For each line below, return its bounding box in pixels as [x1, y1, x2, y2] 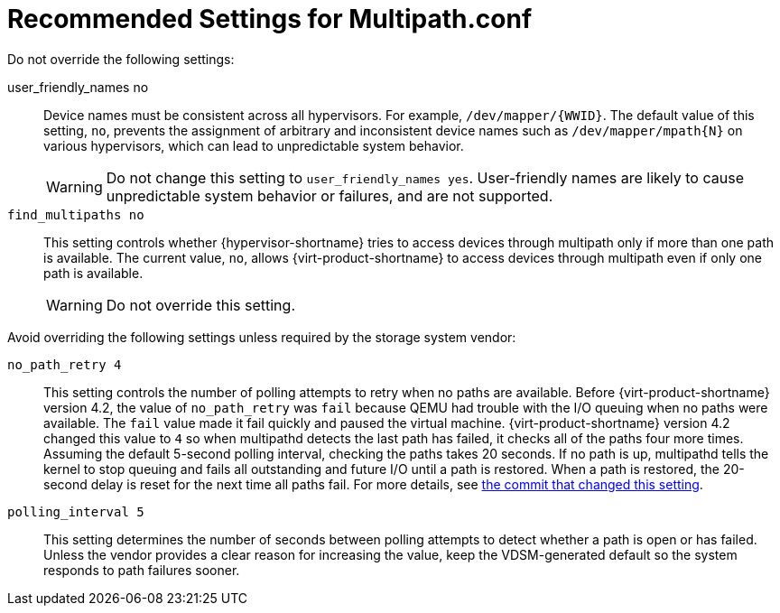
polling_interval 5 [7, 504, 144, 519]
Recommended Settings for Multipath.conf [7, 4, 533, 34]
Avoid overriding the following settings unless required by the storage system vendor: [7, 329, 516, 345]
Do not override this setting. [106, 295, 295, 314]
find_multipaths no [7, 207, 144, 222]
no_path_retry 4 [7, 357, 122, 372]
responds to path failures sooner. [43, 562, 240, 578]
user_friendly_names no [7, 79, 149, 95]
